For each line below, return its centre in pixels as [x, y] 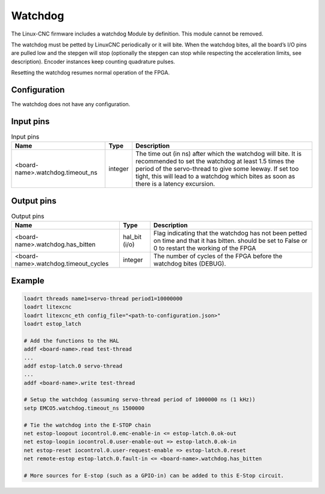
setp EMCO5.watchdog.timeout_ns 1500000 [84, 408]
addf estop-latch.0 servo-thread [73, 366]
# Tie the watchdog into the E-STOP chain [87, 425]
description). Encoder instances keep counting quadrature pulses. [93, 61]
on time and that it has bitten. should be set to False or [231, 241]
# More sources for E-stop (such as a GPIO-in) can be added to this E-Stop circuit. [154, 476]
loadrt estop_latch [52, 324]
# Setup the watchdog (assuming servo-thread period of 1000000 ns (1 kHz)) [140, 400]
